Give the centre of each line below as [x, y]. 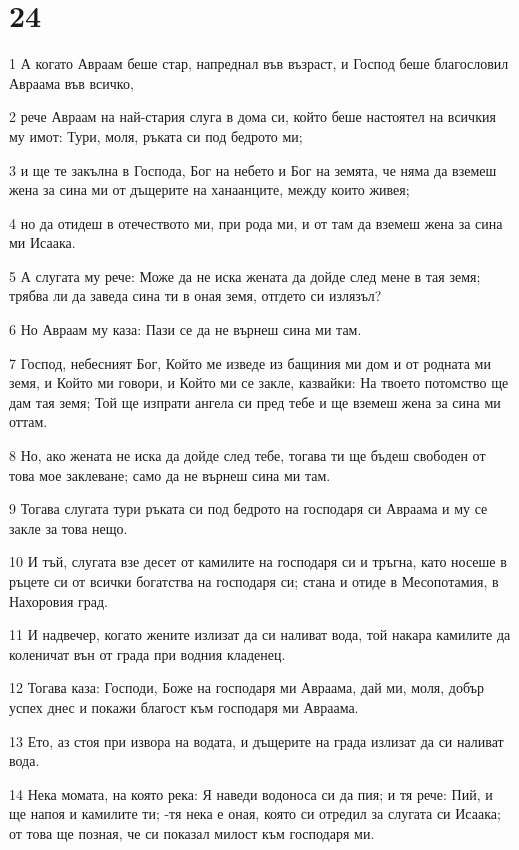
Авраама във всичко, [71, 82]
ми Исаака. [42, 242]
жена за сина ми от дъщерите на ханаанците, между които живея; [209, 189]
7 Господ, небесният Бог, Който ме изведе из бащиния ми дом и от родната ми [250, 362]
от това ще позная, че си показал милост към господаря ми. [192, 832]
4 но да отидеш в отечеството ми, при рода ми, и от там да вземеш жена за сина [256, 222]
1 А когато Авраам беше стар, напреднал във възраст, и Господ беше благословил [259, 63]
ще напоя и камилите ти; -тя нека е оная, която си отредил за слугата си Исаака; [255, 813]
